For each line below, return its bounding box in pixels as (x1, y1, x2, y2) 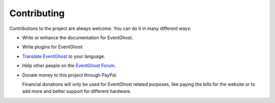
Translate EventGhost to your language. (22, 53, 105, 59)
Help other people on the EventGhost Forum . (22, 62, 116, 68)
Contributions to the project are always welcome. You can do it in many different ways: (9, 25, 191, 31)
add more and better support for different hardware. (22, 88, 131, 94)
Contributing (9, 8, 65, 19)
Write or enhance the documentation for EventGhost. (22, 35, 133, 41)
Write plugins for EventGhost (22, 44, 82, 50)
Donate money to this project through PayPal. (22, 72, 118, 78)
